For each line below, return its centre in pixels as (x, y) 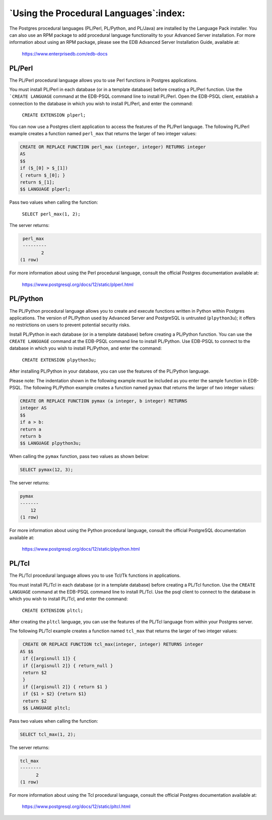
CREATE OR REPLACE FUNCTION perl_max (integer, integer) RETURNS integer (113, 147)
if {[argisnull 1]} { (49, 659)
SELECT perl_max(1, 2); (51, 214)
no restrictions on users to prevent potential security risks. (70, 325)
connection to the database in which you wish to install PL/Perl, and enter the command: (101, 103)
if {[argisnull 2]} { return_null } (68, 665)
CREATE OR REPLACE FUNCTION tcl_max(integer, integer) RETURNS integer (113, 645)
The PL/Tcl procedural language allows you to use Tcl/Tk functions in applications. (95, 575)
